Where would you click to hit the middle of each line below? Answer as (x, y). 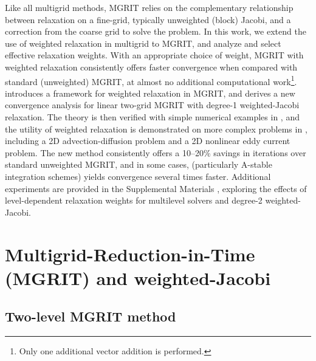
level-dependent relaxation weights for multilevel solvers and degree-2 (134, 200)
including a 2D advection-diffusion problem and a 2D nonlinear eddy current (148, 141)
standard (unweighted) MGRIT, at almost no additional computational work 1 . (151, 80)
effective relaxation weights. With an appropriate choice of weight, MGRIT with (154, 55)
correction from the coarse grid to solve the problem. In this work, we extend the (156, 31)
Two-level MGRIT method (91, 316)
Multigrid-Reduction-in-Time (130, 254)
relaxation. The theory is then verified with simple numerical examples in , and (152, 117)
